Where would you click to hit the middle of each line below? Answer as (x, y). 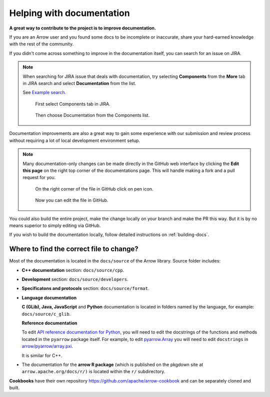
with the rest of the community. (41, 44)
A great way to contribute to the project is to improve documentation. (82, 28)
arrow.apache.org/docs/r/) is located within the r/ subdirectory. (93, 371)
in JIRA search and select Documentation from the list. (79, 83)
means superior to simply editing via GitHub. (55, 225)
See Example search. (44, 92)
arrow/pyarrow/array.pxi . (47, 346)
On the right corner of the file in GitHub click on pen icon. (94, 189)
